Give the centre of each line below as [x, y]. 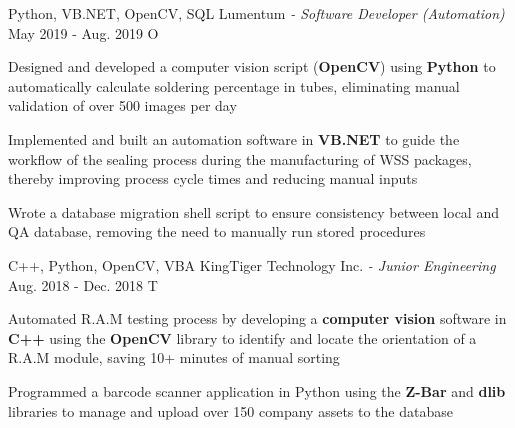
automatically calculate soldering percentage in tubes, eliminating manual [234, 85]
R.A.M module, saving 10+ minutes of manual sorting [174, 357]
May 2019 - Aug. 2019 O [83, 32]
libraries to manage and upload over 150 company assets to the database [230, 410]
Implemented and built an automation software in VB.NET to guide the [234, 138]
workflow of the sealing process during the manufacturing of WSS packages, [240, 158]
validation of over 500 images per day [122, 105]
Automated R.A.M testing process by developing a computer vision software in [257, 318]
